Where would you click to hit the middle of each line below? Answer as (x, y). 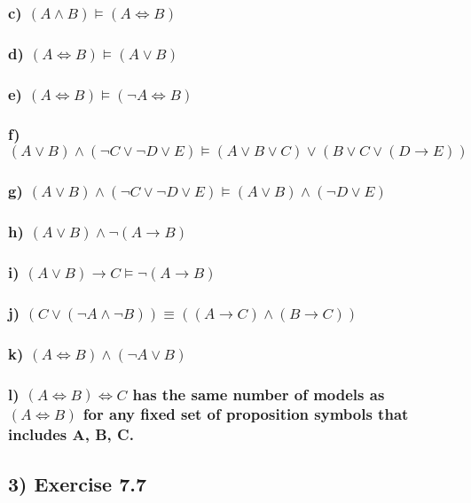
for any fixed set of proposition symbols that (246, 414)
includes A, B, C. (71, 434)
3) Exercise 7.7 (78, 483)
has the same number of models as (259, 394)
